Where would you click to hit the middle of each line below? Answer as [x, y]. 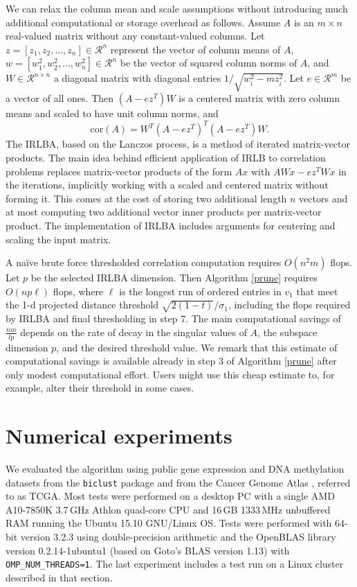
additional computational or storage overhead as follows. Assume [143, 22]
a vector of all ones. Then [60, 98]
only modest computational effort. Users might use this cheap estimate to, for [170, 374]
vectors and [323, 198]
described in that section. [59, 577]
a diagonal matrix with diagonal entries [137, 78]
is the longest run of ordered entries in [200, 291]
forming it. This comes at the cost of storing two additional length [146, 198]
